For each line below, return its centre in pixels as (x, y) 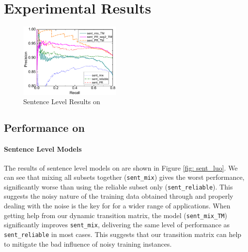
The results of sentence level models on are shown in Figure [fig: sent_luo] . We (121, 167)
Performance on (44, 128)
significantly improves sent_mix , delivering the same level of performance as (117, 225)
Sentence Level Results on (62, 102)
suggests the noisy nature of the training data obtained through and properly (119, 196)
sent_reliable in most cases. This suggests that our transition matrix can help (123, 234)
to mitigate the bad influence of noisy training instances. (88, 244)
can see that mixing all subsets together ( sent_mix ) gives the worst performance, (124, 177)
